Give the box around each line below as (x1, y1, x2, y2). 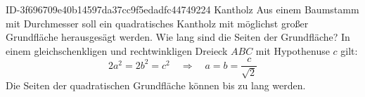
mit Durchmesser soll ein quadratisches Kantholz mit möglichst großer (6, 15, 309, 30)
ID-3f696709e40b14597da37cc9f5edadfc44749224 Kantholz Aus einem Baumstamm (6, 2, 359, 16)
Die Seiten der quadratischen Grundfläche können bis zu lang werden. (6, 77, 306, 92)
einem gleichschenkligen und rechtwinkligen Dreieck (6, 43, 228, 58)
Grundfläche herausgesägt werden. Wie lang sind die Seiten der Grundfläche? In (6, 30, 350, 44)
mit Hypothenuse (255, 43, 330, 58)
